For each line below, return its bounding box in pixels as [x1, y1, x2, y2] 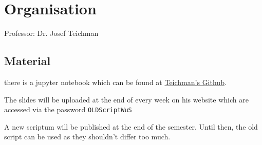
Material [4, 53, 51, 69]
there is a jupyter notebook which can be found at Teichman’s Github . [4, 76, 227, 87]
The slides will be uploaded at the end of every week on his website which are [4, 94, 249, 105]
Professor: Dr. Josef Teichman [4, 28, 99, 38]
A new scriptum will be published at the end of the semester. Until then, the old [4, 121, 258, 132]
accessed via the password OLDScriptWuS [4, 104, 132, 115]
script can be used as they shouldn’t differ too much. [4, 131, 171, 142]
